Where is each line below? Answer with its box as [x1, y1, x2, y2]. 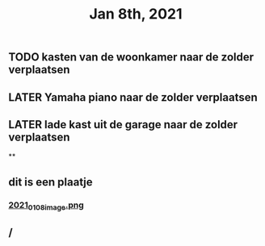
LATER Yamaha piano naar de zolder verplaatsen [8, 90, 259, 104]
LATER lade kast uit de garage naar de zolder [8, 118, 238, 131]
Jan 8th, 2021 [88, 5, 183, 23]
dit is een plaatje [8, 175, 93, 189]
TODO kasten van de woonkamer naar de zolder [8, 50, 254, 65]
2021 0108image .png [8, 199, 84, 212]
